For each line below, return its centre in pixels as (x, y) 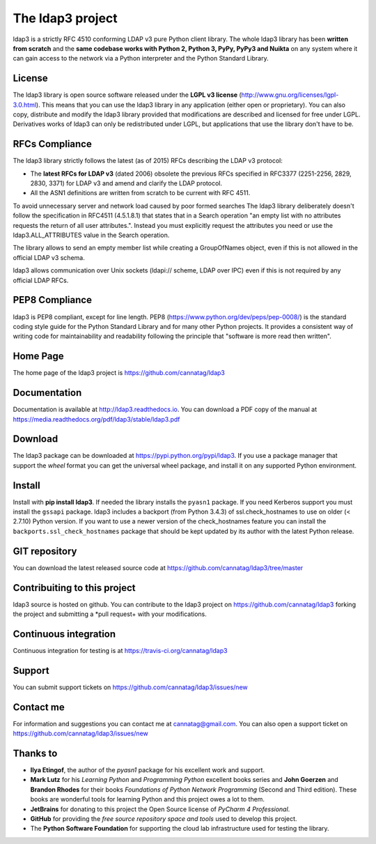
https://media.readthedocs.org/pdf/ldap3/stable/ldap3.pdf (96, 419)
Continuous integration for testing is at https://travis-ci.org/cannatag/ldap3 (120, 650)
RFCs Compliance (52, 144)
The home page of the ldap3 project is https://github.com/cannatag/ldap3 (119, 373)
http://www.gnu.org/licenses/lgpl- (290, 95)
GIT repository (45, 551)
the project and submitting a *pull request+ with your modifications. (110, 614)
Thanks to (35, 753)
